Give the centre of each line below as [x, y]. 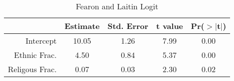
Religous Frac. [32, 69]
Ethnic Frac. [35, 55]
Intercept [41, 40]
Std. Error [128, 26]
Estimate [82, 26]
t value [170, 26]
